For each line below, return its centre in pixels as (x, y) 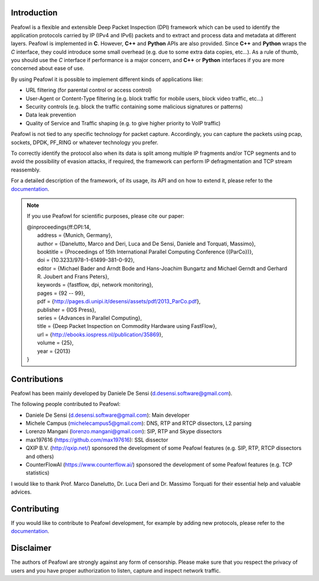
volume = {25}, (56, 343)
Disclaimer (31, 548)
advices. (21, 492)
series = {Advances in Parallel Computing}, (90, 318)
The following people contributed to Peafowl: (66, 404)
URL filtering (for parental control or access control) (89, 90)
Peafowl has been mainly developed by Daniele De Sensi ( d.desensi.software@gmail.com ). (122, 393)
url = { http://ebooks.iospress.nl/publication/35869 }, (100, 335)
